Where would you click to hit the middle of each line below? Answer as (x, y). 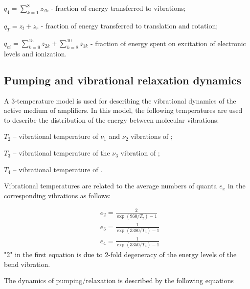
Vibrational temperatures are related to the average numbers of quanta (111, 186)
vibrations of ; (151, 136)
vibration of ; (140, 153)
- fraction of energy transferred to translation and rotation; (129, 25)
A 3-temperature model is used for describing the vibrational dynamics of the (120, 100)
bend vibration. (27, 264)
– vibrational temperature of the (61, 153)
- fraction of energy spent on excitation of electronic (168, 43)
